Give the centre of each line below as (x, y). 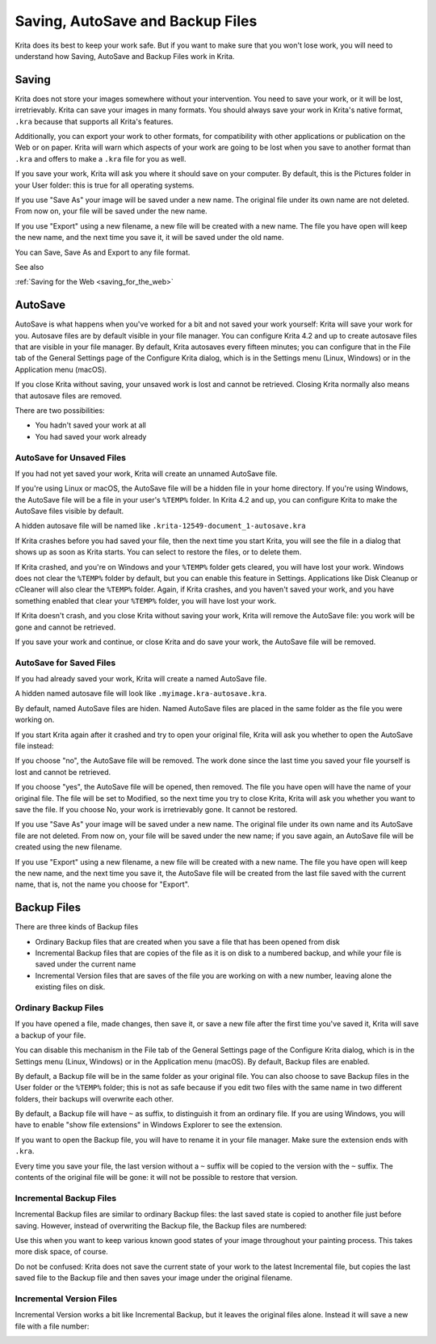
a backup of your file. (50, 1035)
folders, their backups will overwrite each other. (94, 1098)
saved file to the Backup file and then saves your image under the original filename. (154, 1278)
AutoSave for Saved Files (65, 663)
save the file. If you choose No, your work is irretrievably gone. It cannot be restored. (156, 809)
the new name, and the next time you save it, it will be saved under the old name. (149, 238)
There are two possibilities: (60, 410)
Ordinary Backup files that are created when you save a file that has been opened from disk (188, 942)
